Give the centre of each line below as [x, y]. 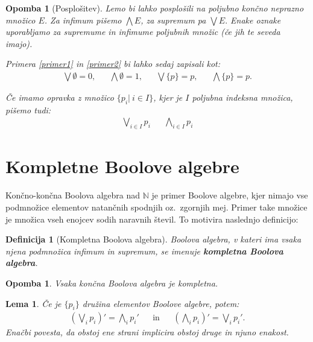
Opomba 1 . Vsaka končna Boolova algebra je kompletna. [112, 283]
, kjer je [168, 97]
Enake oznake [256, 20]
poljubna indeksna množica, [242, 97]
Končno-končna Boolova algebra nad [73, 195]
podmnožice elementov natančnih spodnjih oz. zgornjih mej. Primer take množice [156, 207]
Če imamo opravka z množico [60, 97]
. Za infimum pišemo [83, 20]
